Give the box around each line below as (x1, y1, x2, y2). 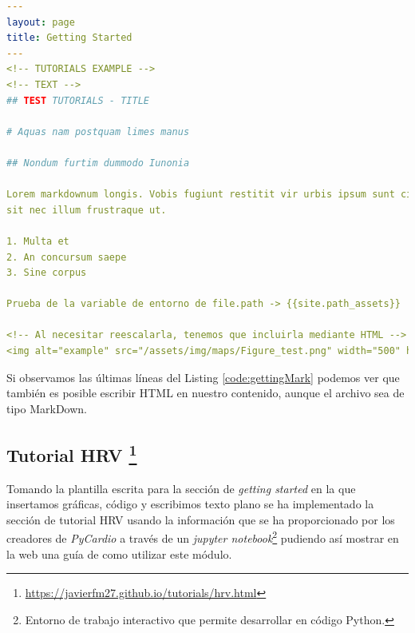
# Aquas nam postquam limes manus (6, 125, 190, 137)
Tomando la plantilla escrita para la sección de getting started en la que (6, 480, 356, 496)
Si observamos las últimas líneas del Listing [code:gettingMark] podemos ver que (6, 368, 400, 385)
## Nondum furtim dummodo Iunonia (6, 157, 190, 169)
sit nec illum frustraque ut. (6, 204, 167, 216)
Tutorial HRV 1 (6, 439, 137, 467)
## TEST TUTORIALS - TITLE (6, 94, 149, 106)
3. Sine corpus (6, 267, 87, 279)
